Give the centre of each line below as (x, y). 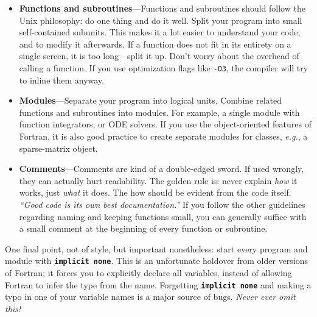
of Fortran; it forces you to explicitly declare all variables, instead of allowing (148, 272)
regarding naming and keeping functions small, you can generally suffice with (163, 216)
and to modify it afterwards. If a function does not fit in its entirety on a (155, 44)
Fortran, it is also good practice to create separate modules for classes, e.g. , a (163, 136)
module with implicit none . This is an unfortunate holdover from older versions (157, 261)
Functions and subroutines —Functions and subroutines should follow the (162, 8)
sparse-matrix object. (58, 148)
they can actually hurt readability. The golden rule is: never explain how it (158, 180)
